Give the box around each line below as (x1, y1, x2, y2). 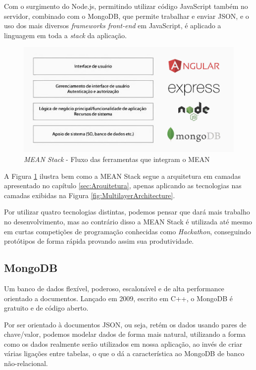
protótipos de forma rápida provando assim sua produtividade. (4, 236, 194, 246)
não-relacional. (4, 358, 48, 369)
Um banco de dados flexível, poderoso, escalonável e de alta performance (4, 283, 224, 293)
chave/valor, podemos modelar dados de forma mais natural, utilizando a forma (4, 329, 246, 339)
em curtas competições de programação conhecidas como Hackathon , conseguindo (4, 226, 251, 236)
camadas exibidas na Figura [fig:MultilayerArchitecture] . (4, 190, 175, 200)
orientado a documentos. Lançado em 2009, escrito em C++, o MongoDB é (4, 293, 233, 303)
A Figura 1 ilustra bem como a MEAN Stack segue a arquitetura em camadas (4, 170, 241, 181)
